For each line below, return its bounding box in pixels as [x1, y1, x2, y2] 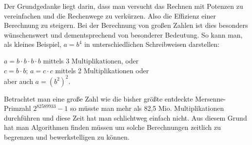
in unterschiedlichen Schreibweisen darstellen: [84, 39, 220, 49]
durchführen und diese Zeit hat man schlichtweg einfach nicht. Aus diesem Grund [4, 112, 247, 123]
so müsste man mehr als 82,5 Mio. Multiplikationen [70, 103, 224, 113]
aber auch [4, 76, 33, 86]
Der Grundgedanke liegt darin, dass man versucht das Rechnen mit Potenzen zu [4, 1, 243, 11]
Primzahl [4, 103, 31, 113]
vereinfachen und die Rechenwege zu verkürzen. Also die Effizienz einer [4, 10, 216, 21]
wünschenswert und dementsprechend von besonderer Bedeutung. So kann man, [4, 29, 243, 40]
